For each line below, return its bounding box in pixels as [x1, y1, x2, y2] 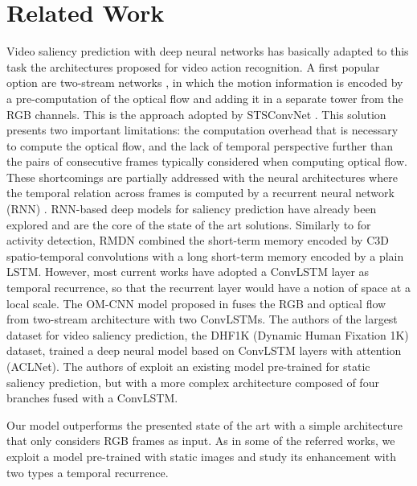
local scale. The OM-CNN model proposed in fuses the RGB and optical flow [6, 294, 386, 311]
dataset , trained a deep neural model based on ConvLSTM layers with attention [6, 342, 402, 359]
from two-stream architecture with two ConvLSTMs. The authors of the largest [6, 311, 398, 327]
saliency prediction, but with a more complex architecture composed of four [6, 373, 379, 390]
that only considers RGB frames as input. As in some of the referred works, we [6, 432, 395, 449]
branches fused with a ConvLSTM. [6, 389, 178, 406]
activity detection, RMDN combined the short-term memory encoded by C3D [6, 232, 389, 249]
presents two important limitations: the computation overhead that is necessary [6, 121, 399, 138]
